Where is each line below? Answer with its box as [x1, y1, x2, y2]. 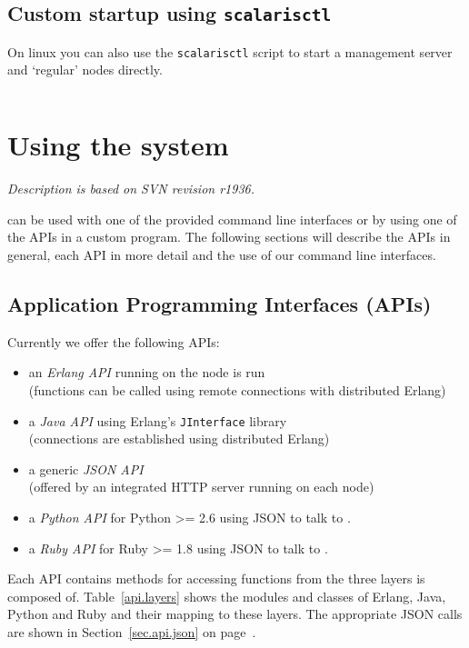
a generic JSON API [28, 459, 144, 478]
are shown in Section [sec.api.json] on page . [7, 622, 256, 641]
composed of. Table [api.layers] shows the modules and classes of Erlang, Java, [7, 586, 446, 605]
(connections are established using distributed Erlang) [28, 429, 330, 448]
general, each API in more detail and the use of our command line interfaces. [7, 244, 436, 264]
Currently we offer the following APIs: [7, 332, 220, 351]
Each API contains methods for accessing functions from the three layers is [7, 569, 425, 588]
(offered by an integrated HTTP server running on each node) [28, 477, 374, 496]
